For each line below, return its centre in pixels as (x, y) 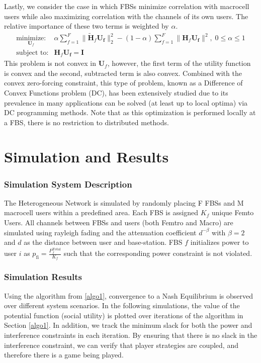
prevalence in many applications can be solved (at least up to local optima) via (126, 102)
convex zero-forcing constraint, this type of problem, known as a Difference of (123, 83)
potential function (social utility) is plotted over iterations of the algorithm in (124, 315)
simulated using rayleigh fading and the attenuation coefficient (100, 232)
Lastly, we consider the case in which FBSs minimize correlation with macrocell (127, 6)
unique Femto (233, 212)
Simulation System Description (68, 184)
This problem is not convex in (50, 63)
